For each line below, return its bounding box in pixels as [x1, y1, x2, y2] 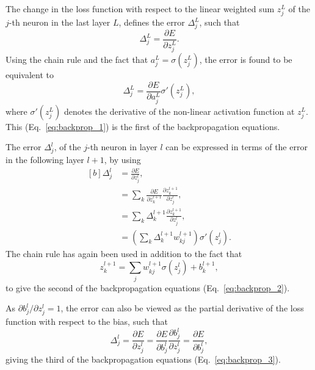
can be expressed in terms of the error [165, 140, 308, 153]
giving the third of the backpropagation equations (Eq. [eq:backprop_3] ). [5, 353, 281, 366]
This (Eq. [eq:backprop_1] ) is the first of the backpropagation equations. [5, 120, 280, 132]
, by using [104, 153, 141, 166]
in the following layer [5, 153, 84, 166]
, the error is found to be [199, 53, 292, 66]
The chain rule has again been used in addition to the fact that [5, 247, 242, 259]
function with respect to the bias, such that [5, 315, 168, 328]
